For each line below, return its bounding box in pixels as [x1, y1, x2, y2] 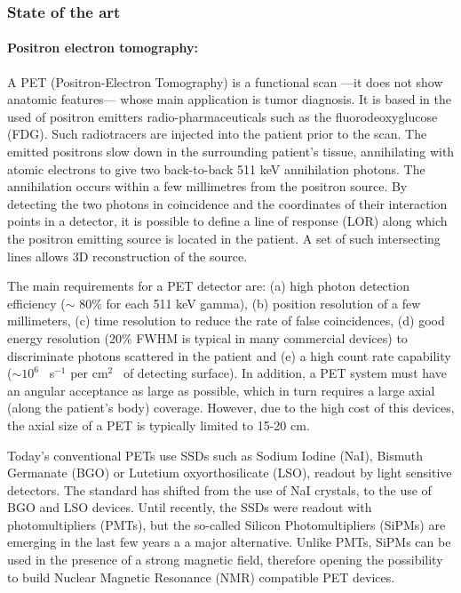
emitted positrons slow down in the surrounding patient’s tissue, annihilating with [7, 142, 455, 161]
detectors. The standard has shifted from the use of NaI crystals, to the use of [7, 480, 432, 499]
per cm [70, 364, 108, 382]
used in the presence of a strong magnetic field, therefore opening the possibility [7, 550, 443, 569]
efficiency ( [7, 293, 66, 312]
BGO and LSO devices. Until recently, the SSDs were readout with [7, 498, 372, 517]
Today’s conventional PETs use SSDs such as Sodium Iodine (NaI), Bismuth [7, 445, 423, 464]
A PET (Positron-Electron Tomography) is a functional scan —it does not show [7, 72, 443, 91]
